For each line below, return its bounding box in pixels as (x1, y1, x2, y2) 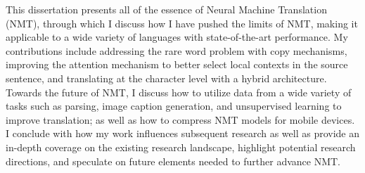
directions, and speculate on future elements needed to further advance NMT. (6, 153, 340, 168)
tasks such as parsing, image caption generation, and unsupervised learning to (6, 98, 342, 113)
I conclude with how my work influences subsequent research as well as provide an (6, 126, 360, 141)
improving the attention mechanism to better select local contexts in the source (6, 57, 348, 72)
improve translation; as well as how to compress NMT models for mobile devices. (6, 112, 355, 127)
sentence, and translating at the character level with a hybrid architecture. (6, 70, 327, 85)
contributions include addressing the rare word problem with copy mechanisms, (6, 43, 347, 58)
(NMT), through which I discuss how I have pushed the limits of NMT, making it (6, 15, 358, 30)
